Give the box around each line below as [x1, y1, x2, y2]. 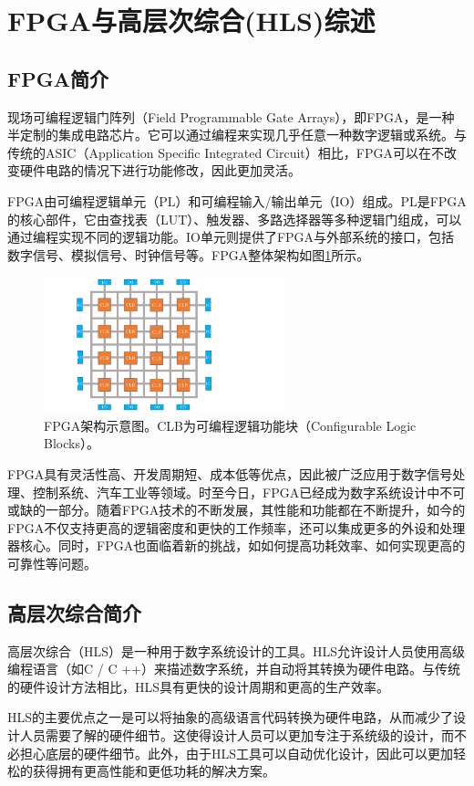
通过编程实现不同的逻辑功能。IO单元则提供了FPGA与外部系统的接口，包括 [7, 227, 455, 246]
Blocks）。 [44, 434, 99, 453]
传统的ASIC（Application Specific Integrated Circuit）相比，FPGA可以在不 [7, 142, 444, 162]
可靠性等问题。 [7, 553, 97, 572]
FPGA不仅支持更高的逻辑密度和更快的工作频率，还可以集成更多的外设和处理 [7, 518, 466, 537]
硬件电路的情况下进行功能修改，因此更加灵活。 [19, 161, 301, 180]
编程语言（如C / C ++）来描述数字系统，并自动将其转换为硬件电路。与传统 [7, 659, 460, 678]
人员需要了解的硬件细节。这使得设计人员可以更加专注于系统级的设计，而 [19, 726, 454, 745]
